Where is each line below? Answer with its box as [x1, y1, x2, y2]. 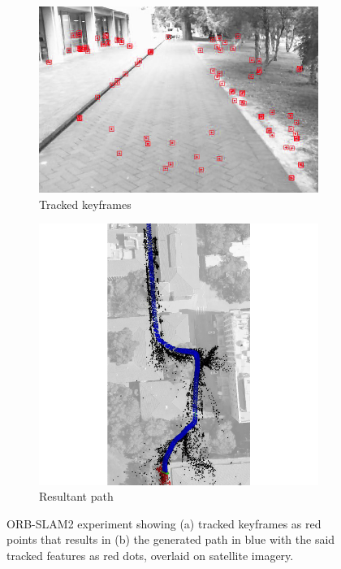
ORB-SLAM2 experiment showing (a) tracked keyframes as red [6, 515, 322, 532]
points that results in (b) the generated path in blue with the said [6, 531, 335, 548]
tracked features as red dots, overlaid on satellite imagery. [6, 546, 294, 563]
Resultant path [39, 488, 114, 505]
